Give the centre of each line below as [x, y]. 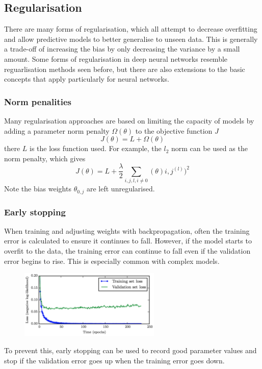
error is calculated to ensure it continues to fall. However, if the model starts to [128, 241]
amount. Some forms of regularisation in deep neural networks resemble [116, 58]
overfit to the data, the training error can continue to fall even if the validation [127, 251]
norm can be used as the [209, 148]
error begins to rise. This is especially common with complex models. [112, 261]
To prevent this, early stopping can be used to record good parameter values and [130, 350]
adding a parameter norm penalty [57, 130]
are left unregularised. [121, 189]
